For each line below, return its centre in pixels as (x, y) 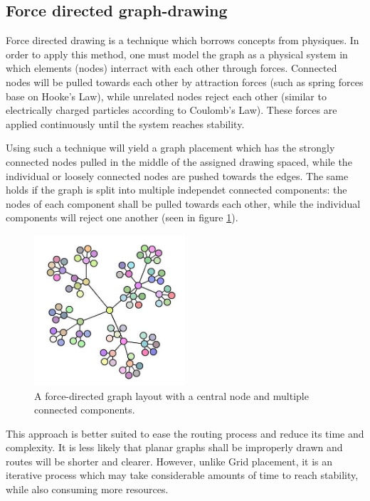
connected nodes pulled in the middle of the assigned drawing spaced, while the (179, 161)
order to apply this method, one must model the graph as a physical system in (177, 54)
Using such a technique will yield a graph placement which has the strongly (170, 148)
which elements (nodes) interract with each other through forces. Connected (171, 68)
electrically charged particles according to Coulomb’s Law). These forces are (171, 110)
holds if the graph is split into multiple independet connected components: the (176, 190)
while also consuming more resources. (87, 489)
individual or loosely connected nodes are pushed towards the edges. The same (177, 175)
